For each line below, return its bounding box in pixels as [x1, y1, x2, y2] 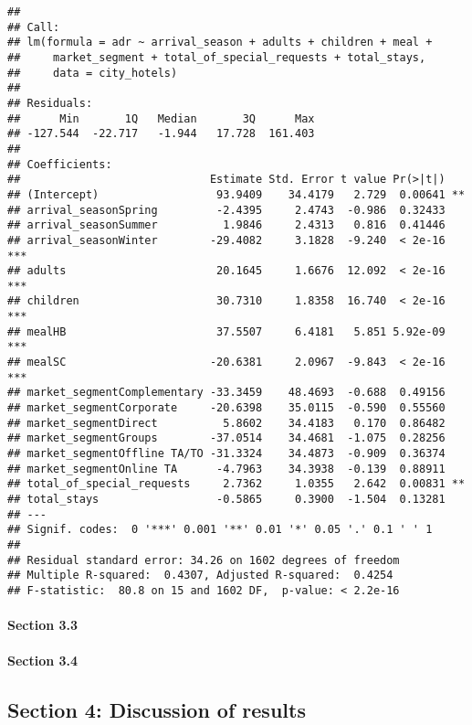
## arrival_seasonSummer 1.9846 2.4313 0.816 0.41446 [7, 219, 446, 232]
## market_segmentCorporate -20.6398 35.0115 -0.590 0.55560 [7, 401, 446, 415]
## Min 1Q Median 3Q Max [7, 112, 315, 125]
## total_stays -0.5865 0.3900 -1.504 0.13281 [7, 493, 446, 506]
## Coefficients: [7, 157, 112, 171]
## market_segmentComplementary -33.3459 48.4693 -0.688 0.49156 [7, 386, 446, 400]
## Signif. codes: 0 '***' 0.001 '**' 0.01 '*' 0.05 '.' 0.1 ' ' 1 [7, 523, 433, 537]
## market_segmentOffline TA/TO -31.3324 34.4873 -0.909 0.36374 [7, 447, 446, 461]
